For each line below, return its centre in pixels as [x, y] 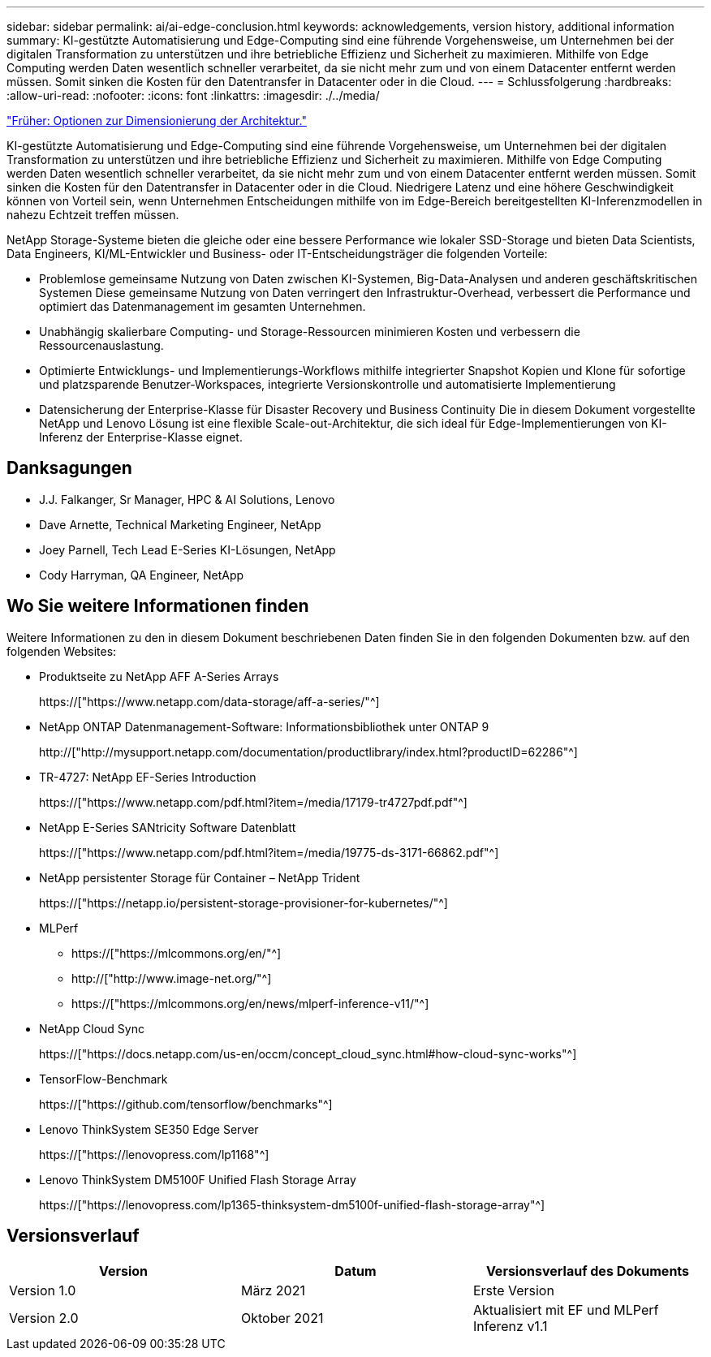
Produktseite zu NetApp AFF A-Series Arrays [159, 676]
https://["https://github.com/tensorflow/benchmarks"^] [186, 1104]
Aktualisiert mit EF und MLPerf [566, 1310]
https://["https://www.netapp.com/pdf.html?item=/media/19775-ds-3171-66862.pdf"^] [269, 852]
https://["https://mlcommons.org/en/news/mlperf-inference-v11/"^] [250, 1003]
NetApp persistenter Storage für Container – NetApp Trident [200, 877]
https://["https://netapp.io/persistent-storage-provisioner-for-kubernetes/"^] [243, 903]
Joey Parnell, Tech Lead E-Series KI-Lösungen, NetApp [187, 549]
